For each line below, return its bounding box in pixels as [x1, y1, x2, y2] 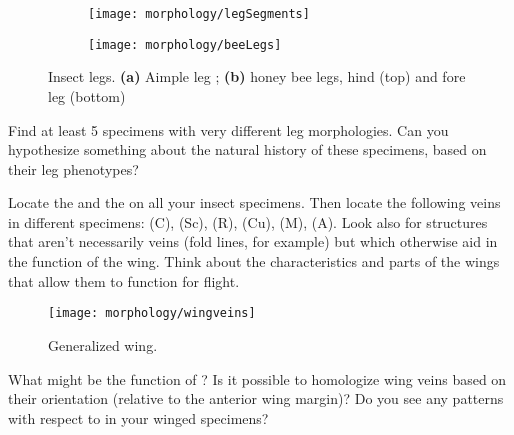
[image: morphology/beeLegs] [88, 37, 282, 52]
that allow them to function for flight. [8, 270, 240, 291]
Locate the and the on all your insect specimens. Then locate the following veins [8, 192, 501, 213]
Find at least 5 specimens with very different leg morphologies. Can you [8, 119, 449, 140]
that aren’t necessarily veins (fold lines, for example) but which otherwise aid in [8, 231, 498, 252]
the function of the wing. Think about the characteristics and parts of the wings [8, 251, 500, 272]
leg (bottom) [48, 85, 126, 106]
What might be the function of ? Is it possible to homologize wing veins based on [8, 368, 507, 389]
